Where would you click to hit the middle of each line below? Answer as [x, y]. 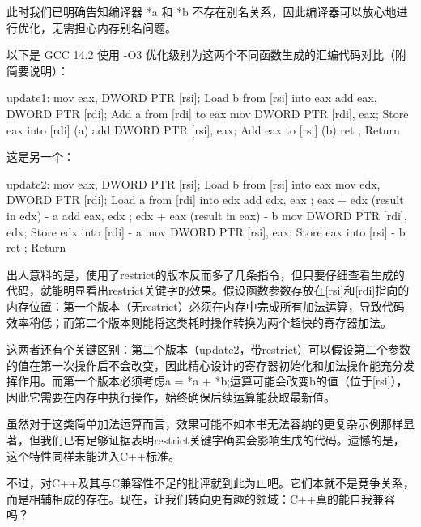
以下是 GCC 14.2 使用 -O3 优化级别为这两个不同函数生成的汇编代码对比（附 [206, 55]
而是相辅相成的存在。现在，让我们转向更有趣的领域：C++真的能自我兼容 [201, 498]
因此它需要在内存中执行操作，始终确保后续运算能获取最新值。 [171, 396]
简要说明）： [38, 70]
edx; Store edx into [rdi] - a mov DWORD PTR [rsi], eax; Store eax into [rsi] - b [206, 231]
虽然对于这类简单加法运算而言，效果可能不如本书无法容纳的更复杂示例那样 [205, 424]
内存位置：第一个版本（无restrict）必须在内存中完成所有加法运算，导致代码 [206, 306]
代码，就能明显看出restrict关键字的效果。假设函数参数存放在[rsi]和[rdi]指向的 [208, 290]
